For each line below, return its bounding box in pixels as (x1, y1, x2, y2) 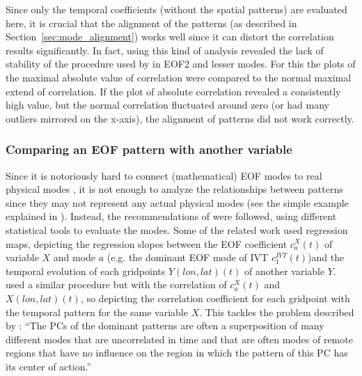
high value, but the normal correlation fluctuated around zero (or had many (6, 97, 330, 112)
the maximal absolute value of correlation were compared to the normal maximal (6, 70, 352, 84)
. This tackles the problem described (199, 304, 354, 319)
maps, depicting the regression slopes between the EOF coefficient (6, 236, 288, 251)
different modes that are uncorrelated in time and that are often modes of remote (6, 331, 353, 346)
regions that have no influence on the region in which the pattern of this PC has (6, 345, 348, 360)
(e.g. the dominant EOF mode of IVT (107, 250, 269, 265)
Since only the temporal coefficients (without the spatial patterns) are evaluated (6, 2, 347, 16)
